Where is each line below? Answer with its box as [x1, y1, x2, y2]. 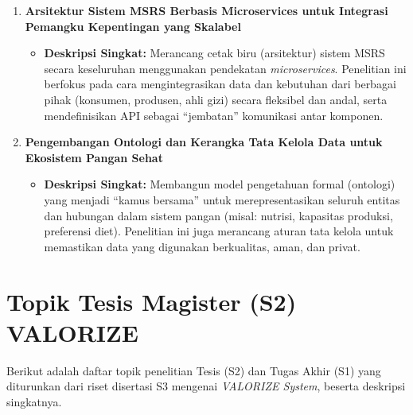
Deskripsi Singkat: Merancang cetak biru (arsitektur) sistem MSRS [44, 45, 385, 61]
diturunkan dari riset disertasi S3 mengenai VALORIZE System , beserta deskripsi [6, 378, 406, 394]
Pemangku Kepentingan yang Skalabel [25, 17, 241, 34]
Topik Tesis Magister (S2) [6, 285, 297, 317]
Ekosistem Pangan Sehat [25, 149, 163, 165]
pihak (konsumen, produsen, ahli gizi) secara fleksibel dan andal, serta [44, 91, 388, 107]
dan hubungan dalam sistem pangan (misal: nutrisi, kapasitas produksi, [44, 207, 393, 223]
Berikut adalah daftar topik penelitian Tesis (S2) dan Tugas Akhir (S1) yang [6, 362, 381, 378]
